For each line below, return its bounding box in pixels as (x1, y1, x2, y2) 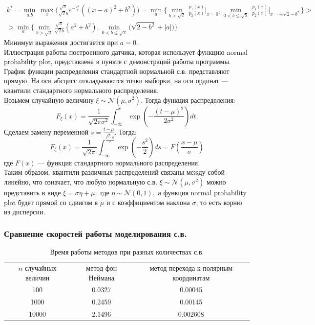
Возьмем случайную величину (4, 94, 94, 105)
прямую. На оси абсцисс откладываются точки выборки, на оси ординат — (4, 75, 229, 86)
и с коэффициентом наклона (106, 197, 190, 207)
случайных (24, 262, 57, 273)
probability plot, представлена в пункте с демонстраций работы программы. (4, 56, 231, 67)
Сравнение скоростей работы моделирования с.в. (4, 227, 187, 239)
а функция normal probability (158, 187, 247, 198)
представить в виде (4, 187, 61, 198)
